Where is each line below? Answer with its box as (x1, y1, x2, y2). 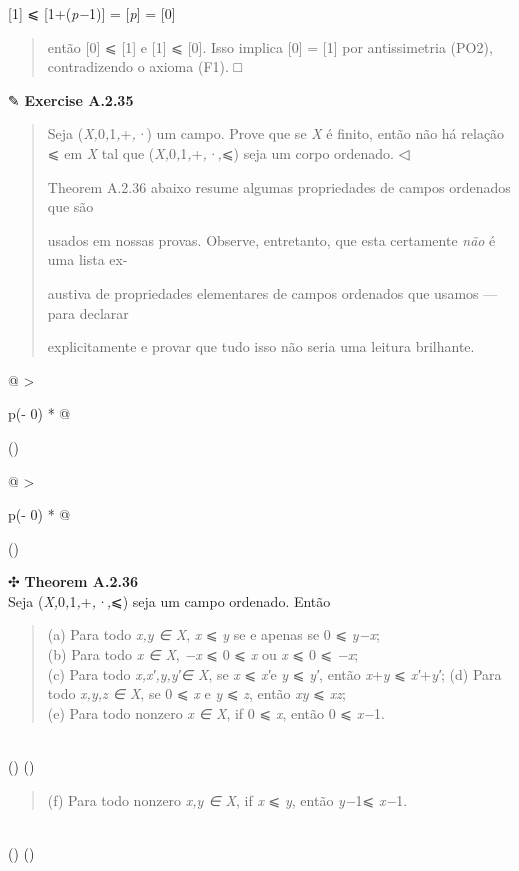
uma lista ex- (47, 249, 128, 270)
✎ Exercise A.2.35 (8, 89, 134, 110)
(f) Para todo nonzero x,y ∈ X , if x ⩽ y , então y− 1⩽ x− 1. (47, 789, 408, 810)
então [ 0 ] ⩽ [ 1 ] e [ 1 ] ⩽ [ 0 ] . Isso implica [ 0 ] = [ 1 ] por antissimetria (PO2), (47, 36, 493, 57)
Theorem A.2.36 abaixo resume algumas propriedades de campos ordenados (47, 176, 511, 197)
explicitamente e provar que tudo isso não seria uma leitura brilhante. (47, 336, 475, 357)
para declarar (47, 302, 129, 323)
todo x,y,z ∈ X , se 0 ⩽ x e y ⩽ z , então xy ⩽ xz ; (47, 683, 346, 704)
